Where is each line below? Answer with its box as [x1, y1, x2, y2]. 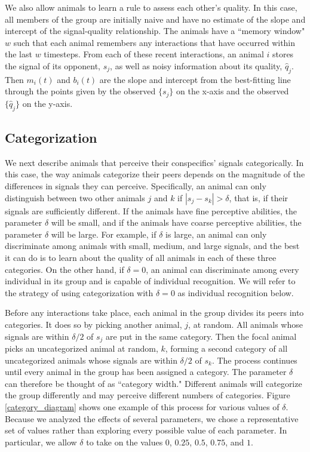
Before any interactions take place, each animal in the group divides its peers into [5, 306, 304, 319]
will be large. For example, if [51, 227, 156, 240]
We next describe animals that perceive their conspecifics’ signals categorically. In [5, 156, 304, 168]
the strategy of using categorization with [5, 286, 154, 299]
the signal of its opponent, [5, 59, 101, 72]
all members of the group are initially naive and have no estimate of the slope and [5, 13, 306, 25]
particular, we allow [5, 435, 77, 448]
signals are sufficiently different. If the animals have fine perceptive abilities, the [5, 204, 297, 217]
